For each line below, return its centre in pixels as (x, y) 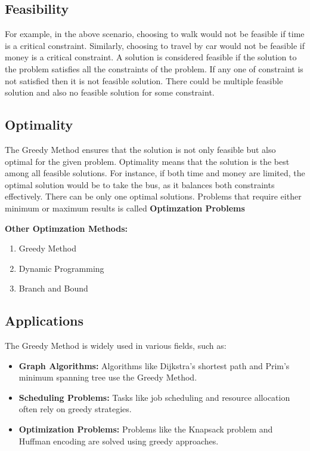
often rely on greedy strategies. (75, 409)
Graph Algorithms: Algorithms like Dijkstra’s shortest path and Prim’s (154, 365)
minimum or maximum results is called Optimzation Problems (125, 208)
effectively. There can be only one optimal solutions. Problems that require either (153, 196)
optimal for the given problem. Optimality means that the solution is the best (147, 161)
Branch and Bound (53, 288)
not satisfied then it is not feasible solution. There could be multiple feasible (144, 80)
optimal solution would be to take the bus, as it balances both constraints (140, 184)
